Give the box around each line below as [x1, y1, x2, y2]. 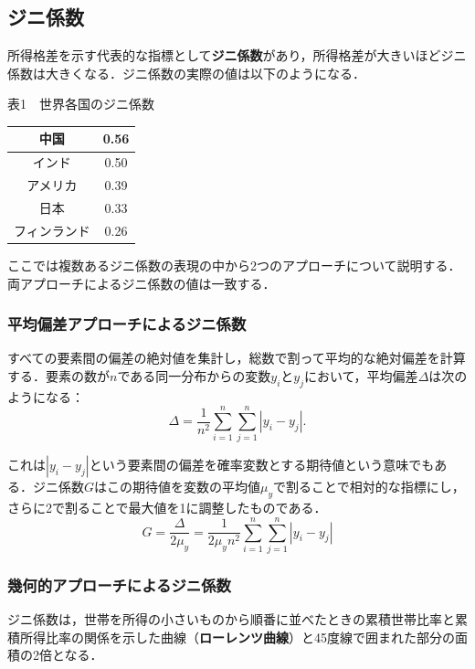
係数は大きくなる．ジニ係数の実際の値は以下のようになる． [7, 63, 365, 82]
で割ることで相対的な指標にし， [273, 477, 465, 496]
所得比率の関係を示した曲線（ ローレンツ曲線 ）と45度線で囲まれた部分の [19, 627, 455, 646]
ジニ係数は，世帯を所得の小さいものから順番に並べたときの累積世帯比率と [7, 610, 455, 629]
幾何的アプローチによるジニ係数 [7, 573, 231, 596]
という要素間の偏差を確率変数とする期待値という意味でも [89, 455, 435, 474]
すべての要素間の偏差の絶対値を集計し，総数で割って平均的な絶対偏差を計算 [7, 348, 466, 367]
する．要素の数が [7, 366, 110, 385]
